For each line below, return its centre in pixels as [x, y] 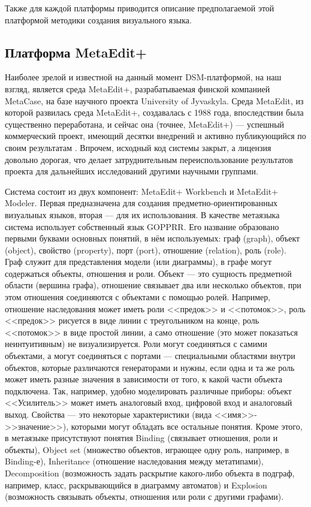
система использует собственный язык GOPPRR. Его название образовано [142, 226]
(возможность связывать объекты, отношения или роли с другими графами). [144, 497]
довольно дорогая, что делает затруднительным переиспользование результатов [149, 159]
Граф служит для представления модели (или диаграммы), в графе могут [138, 262]
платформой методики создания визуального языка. [98, 19]
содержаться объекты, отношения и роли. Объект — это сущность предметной [148, 273]
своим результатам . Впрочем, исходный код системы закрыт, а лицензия [138, 147]
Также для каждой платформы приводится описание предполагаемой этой [140, 8]
